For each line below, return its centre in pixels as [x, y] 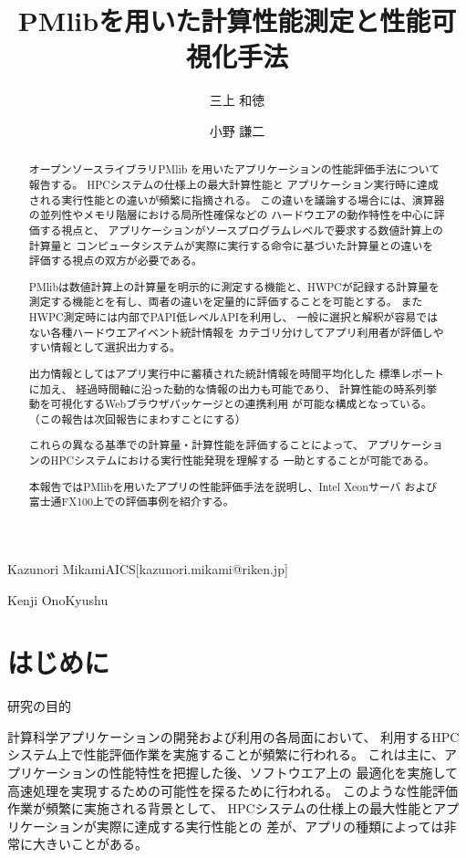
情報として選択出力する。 [115, 347]
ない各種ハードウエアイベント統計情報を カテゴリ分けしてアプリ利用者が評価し [231, 332]
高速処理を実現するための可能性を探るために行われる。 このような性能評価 [233, 790]
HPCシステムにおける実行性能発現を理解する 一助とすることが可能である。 [243, 460]
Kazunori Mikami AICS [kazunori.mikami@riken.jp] [148, 568]
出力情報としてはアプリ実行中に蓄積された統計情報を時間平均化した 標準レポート [237, 373]
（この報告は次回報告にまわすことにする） [137, 419]
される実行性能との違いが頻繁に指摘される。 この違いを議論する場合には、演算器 [237, 199]
